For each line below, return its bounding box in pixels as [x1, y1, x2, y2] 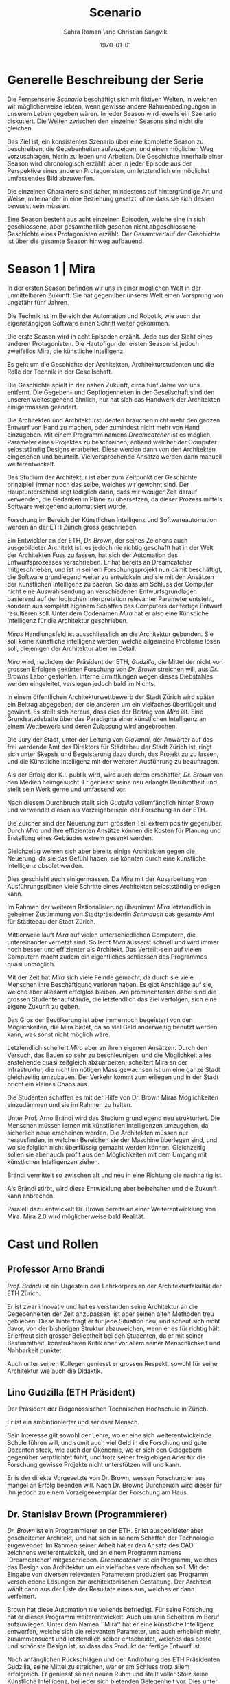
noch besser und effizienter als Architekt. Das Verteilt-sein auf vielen [7, 945, 203, 953]
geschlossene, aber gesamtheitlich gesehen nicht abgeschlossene [7, 222, 196, 231]
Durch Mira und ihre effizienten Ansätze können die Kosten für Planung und [7, 826, 221, 834]
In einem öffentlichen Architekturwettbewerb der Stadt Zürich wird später [7, 692, 215, 701]
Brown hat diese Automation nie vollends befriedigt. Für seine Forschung [7, 1606, 214, 1614]
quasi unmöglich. [7, 959, 56, 968]
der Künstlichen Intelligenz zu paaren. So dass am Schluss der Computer [7, 580, 214, 588]
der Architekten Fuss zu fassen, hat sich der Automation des [7, 551, 179, 559]
